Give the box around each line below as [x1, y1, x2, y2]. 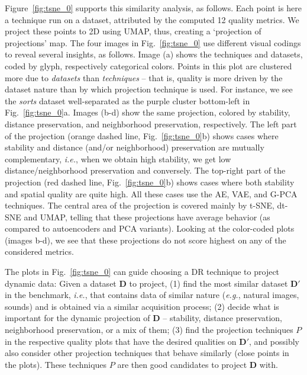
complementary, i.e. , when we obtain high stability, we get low [5, 152, 231, 165]
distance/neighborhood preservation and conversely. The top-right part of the [5, 164, 286, 177]
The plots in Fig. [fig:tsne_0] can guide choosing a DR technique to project [5, 265, 280, 278]
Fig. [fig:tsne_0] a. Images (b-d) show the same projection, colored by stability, [5, 106, 290, 118]
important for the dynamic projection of [5, 312, 150, 324]
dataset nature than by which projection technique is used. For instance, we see [5, 83, 293, 95]
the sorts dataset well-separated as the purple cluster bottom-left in [5, 94, 250, 107]
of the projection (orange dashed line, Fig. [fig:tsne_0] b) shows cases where [5, 129, 279, 142]
